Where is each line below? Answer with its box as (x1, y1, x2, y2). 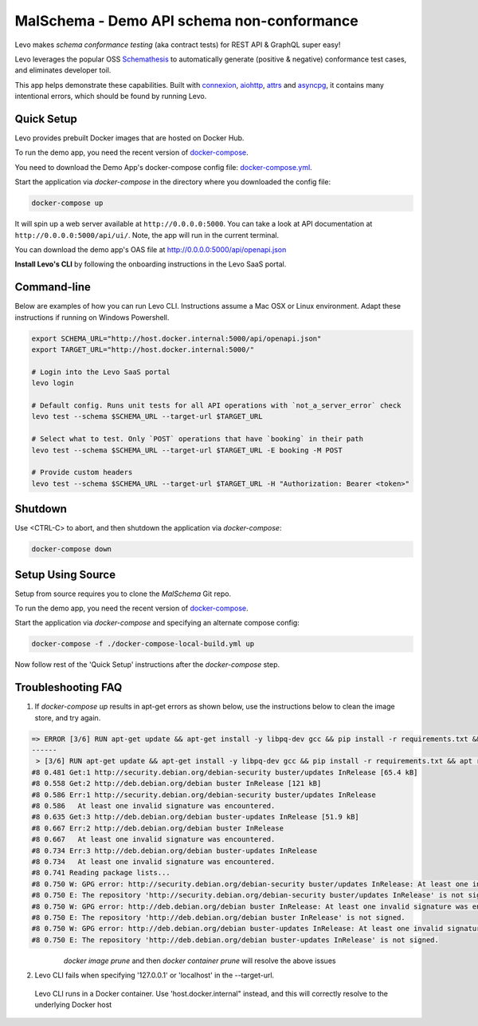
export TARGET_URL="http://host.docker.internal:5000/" (31, 345, 255, 354)
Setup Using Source (14, 567, 116, 582)
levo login (31, 379, 74, 388)
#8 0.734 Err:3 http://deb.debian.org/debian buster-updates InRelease (31, 846, 318, 855)
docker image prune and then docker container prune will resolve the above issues (64, 956, 336, 965)
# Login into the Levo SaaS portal (31, 367, 170, 377)
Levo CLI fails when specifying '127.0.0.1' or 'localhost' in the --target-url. (34, 970, 275, 981)
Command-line (14, 280, 92, 294)
